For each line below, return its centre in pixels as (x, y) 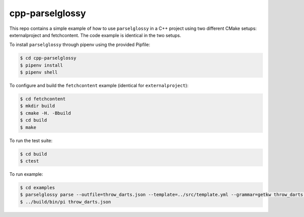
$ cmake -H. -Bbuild (45, 113)
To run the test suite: (31, 140)
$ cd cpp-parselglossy (48, 58)
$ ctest (29, 161)
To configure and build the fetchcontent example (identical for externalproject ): (99, 86)
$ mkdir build (37, 106)
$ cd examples (37, 187)
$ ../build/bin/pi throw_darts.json (66, 202)
